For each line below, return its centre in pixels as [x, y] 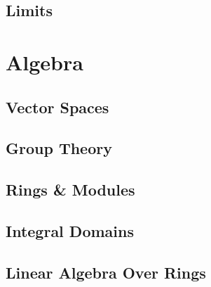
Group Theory [59, 148]
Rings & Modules [70, 190]
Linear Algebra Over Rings [106, 272]
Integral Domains [70, 230]
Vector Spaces [57, 107]
